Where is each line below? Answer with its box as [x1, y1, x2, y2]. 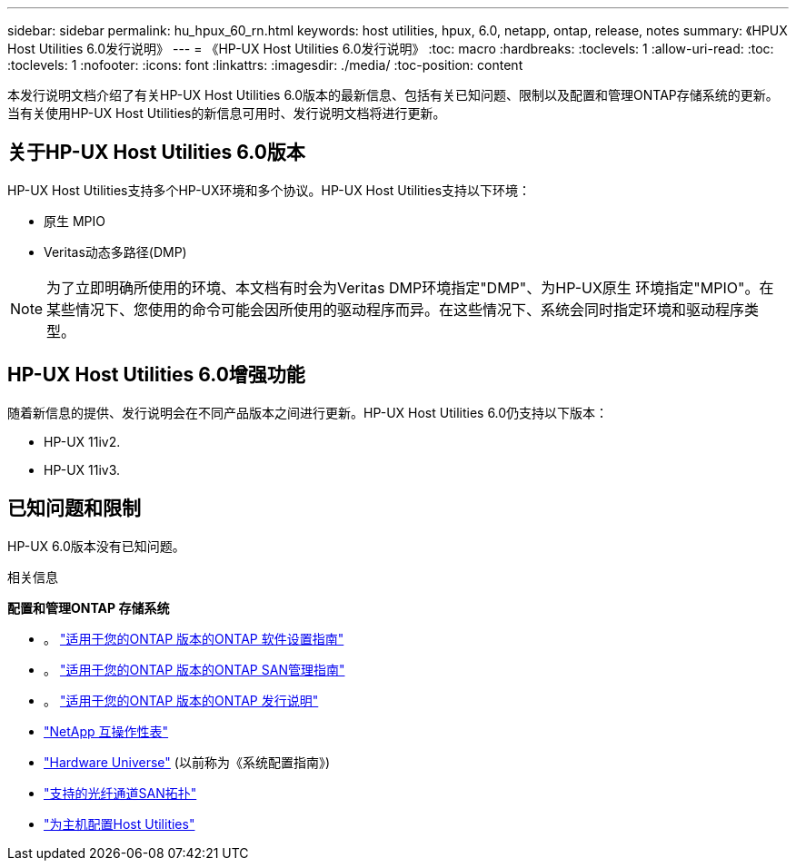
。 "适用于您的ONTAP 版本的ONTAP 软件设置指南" [44, 630, 344, 646]
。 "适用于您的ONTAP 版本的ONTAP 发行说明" [44, 692, 319, 708]
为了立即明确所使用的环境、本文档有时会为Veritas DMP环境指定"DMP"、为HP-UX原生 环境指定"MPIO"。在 [46, 278, 774, 297]
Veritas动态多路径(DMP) [44, 243, 187, 260]
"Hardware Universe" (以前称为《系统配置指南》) [44, 754, 330, 770]
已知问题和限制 [7, 497, 141, 520]
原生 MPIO [44, 212, 105, 229]
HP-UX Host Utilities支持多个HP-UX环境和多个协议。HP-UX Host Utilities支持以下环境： [7, 182, 532, 198]
